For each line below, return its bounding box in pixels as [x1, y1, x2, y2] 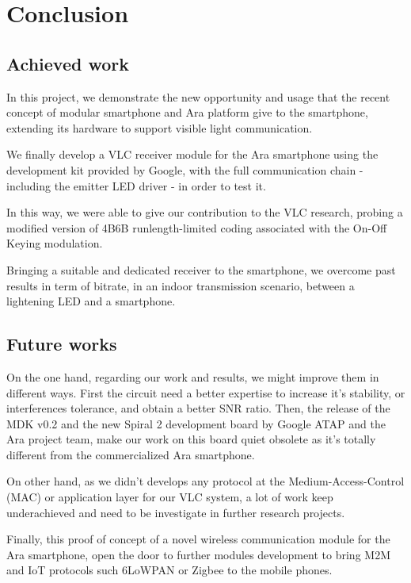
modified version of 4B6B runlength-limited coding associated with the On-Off [6, 219, 387, 236]
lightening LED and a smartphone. [6, 293, 176, 309]
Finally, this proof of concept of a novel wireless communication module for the [6, 531, 390, 547]
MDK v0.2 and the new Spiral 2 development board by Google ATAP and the [6, 415, 386, 431]
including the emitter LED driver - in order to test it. [6, 177, 266, 194]
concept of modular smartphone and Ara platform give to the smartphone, [6, 104, 368, 121]
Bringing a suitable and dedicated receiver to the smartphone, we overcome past [6, 261, 396, 278]
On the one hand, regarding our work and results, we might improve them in [6, 368, 379, 385]
